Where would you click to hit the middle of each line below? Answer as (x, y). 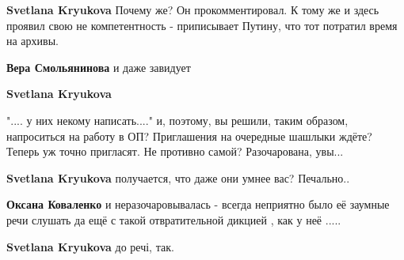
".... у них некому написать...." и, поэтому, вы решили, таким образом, (177, 120)
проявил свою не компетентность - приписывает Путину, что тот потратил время (202, 25)
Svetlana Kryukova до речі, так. (90, 246)
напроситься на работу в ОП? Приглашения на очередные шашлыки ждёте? (189, 136)
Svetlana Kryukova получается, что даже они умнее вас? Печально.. (178, 177)
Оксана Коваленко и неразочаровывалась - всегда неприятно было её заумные (198, 204)
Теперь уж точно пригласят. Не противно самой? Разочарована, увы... (175, 151)
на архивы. (32, 41)
